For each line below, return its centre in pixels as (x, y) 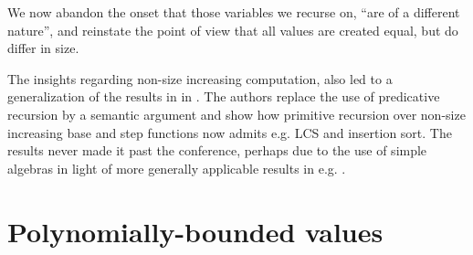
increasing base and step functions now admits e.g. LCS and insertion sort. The (230, 132)
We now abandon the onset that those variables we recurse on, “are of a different (234, 12)
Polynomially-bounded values (195, 231)
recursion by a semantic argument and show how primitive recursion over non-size (236, 114)
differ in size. (43, 48)
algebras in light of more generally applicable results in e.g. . (177, 168)
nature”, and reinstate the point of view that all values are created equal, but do (233, 30)
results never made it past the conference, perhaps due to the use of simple (217, 150)
